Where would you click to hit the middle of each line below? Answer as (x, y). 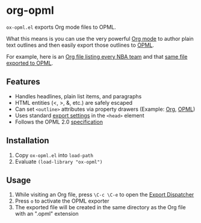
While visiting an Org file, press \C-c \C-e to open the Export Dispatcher (104, 195)
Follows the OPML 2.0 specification (59, 122)
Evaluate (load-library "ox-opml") (59, 161)
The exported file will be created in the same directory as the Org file (100, 207)
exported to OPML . (30, 63)
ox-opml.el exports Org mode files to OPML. (61, 27)
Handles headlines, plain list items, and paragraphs (78, 96)
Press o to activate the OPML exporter (62, 201)
